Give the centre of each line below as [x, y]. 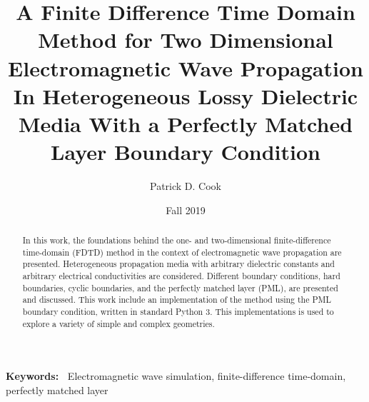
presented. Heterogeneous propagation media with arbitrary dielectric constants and [178, 264]
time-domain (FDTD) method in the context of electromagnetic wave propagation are [182, 252]
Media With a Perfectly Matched [186, 123]
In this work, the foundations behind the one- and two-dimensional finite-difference [177, 240]
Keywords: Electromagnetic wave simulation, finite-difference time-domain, [176, 376]
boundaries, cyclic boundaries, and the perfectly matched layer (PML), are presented [180, 287]
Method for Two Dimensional [186, 40]
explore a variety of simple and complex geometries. [118, 323]
